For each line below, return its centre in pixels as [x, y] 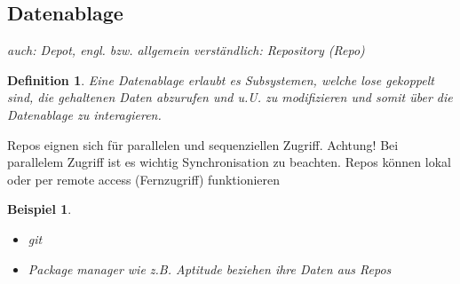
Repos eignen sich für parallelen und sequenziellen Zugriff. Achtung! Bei [203, 144]
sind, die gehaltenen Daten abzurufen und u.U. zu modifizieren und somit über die [230, 97]
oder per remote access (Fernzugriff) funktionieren [144, 179]
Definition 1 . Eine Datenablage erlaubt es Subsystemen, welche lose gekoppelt [221, 79]
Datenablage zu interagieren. [84, 114]
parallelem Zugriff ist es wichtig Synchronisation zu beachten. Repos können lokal [229, 162]
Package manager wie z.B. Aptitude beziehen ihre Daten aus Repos [210, 268]
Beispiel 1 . [40, 209]
